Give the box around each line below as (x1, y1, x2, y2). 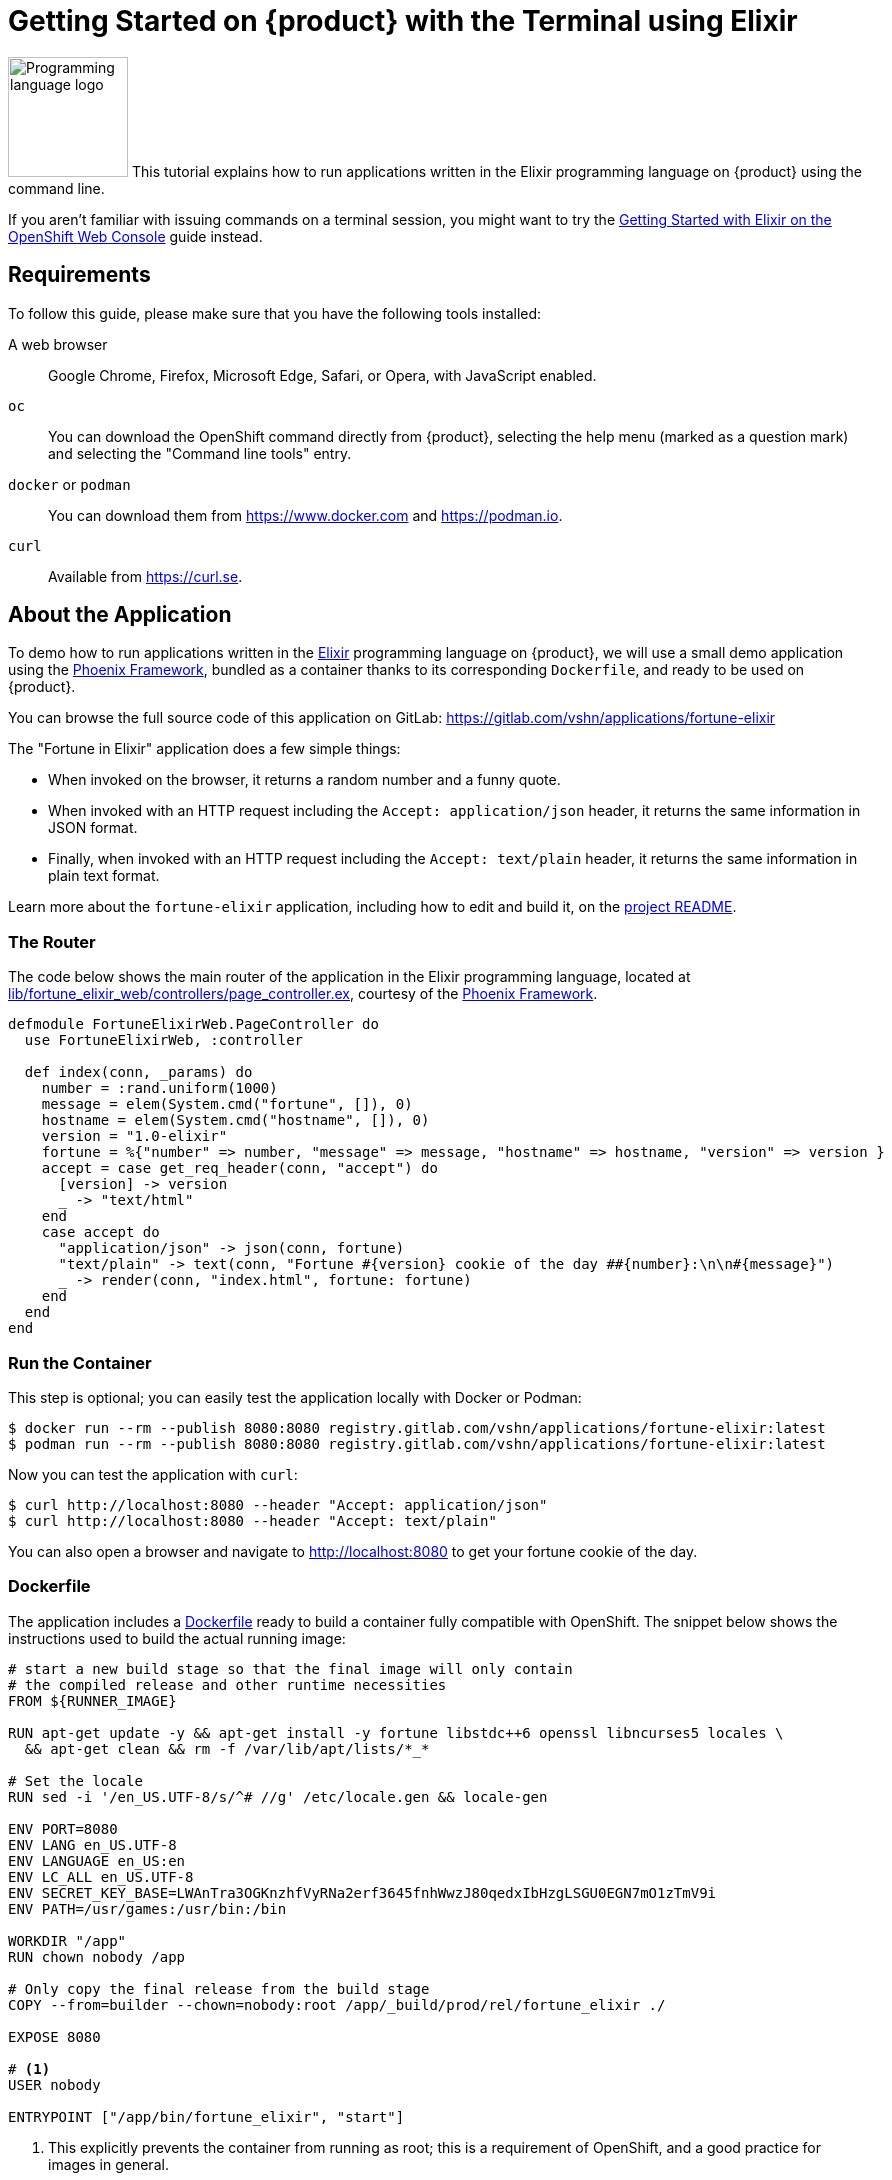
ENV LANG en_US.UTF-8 (8, 1836, 177, 1853)
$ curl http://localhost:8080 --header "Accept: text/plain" (8, 1512, 497, 1529)
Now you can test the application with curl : (8, 1465, 298, 1483)
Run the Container (8, 1352, 152, 1373)
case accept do (41, 1224, 160, 1241)
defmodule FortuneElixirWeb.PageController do (8, 1016, 379, 1033)
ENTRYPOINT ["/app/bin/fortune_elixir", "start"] (8, 2108, 405, 2125)
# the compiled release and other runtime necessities (8, 1676, 447, 1693)
